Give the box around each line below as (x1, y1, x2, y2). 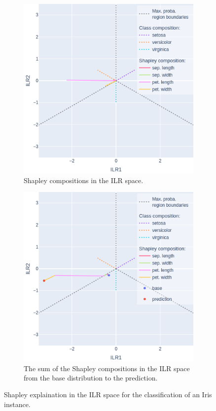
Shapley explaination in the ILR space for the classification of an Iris (4, 389, 212, 399)
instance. (4, 399, 31, 409)
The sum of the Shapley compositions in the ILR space (24, 363, 190, 373)
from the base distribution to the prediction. (24, 373, 158, 383)
